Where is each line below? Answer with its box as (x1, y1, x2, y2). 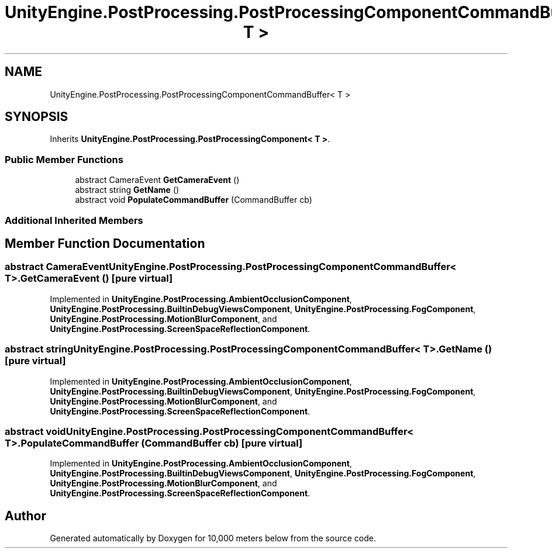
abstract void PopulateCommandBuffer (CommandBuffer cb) (75, 195, 312, 205)
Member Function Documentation (5, 236, 205, 251)
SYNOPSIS (5, 109, 68, 125)
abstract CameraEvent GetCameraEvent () (75, 175, 240, 185)
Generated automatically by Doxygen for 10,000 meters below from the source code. (50, 533, 376, 544)
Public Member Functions (5, 153, 123, 165)
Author (5, 508, 46, 523)
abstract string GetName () (75, 185, 180, 195)
